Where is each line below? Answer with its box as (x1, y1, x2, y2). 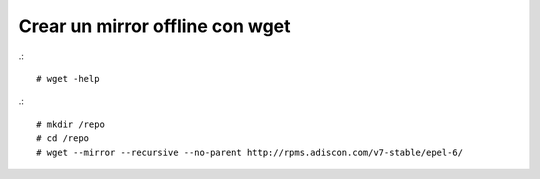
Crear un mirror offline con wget (18, 15, 291, 37)
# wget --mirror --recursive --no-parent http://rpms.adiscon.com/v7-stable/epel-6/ (36, 146, 464, 158)
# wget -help (36, 73, 100, 84)
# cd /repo (36, 133, 90, 144)
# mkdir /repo (36, 118, 105, 130)
